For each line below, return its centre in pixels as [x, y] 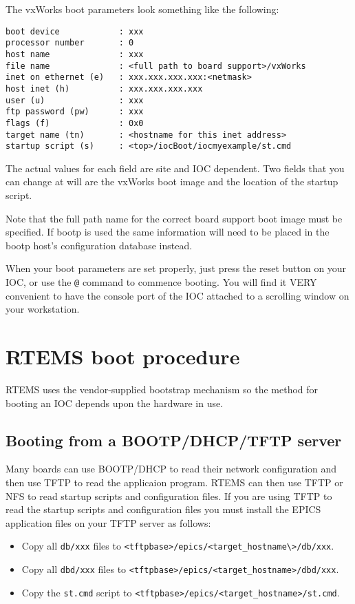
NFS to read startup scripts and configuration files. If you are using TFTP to [169, 496]
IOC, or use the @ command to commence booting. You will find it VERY [161, 281]
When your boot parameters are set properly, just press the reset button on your [176, 268]
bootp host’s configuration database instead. [99, 245]
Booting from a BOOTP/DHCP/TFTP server [174, 440]
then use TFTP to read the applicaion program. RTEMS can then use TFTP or [174, 482]
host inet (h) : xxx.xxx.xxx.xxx [104, 88]
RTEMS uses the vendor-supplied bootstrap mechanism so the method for [162, 389]
